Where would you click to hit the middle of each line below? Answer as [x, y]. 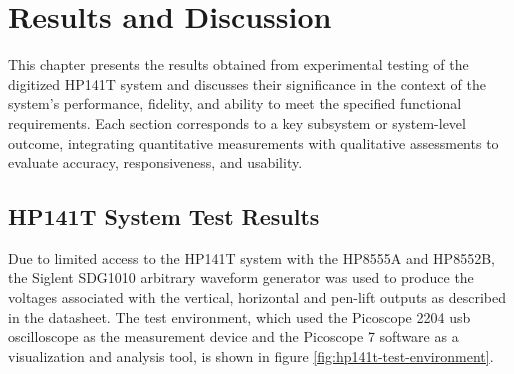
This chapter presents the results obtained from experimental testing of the [238, 64]
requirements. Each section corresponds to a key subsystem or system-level [237, 122]
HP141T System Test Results [164, 216]
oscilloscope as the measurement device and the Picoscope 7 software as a [233, 336]
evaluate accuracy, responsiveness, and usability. [155, 162]
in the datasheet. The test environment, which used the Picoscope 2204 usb [239, 316]
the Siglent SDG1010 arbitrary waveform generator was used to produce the [241, 277]
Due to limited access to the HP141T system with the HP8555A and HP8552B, [251, 257]
